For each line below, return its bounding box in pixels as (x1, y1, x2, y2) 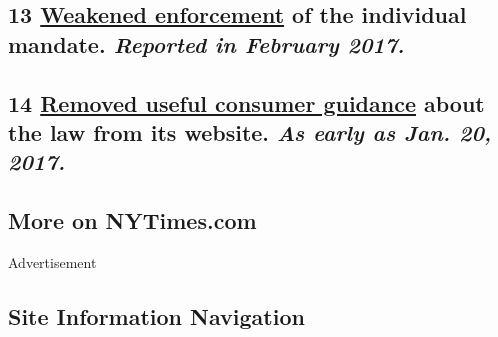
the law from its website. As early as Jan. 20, (8, 116, 492, 147)
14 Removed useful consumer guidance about (8, 87, 485, 118)
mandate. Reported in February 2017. (8, 28, 405, 59)
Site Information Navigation (8, 300, 305, 331)
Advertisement (8, 251, 97, 272)
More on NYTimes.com (8, 205, 257, 236)
